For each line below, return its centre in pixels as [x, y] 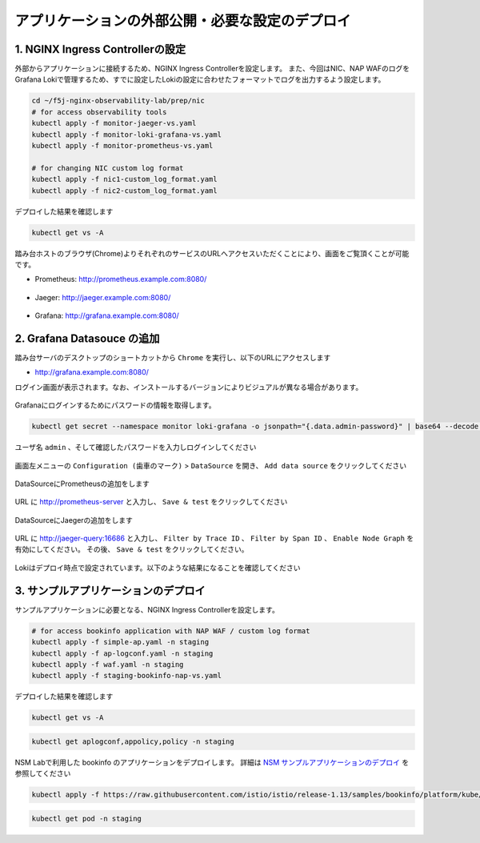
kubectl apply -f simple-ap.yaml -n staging [120, 642]
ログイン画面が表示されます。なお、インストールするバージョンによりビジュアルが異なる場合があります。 [189, 387]
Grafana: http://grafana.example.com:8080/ [107, 315]
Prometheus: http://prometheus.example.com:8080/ [121, 279]
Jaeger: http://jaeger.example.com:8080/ [103, 297]
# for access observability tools [99, 112]
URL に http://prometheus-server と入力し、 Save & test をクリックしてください [151, 502]
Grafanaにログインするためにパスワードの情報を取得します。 [115, 405]
